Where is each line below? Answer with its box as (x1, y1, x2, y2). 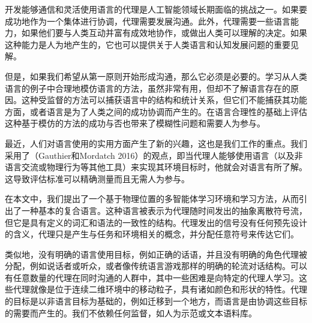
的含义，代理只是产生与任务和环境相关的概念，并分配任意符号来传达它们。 (5, 228, 299, 240)
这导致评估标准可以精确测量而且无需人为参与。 (5, 172, 190, 185)
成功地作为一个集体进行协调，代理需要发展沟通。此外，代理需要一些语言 (5, 14, 290, 27)
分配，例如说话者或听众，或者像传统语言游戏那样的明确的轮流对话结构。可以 (5, 259, 307, 272)
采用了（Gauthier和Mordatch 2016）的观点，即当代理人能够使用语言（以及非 (5, 149, 303, 161)
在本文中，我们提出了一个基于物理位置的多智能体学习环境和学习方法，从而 (5, 192, 299, 205)
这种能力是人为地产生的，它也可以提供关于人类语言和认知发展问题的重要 (5, 38, 290, 50)
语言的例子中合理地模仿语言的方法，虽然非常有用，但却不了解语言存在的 (5, 81, 290, 94)
